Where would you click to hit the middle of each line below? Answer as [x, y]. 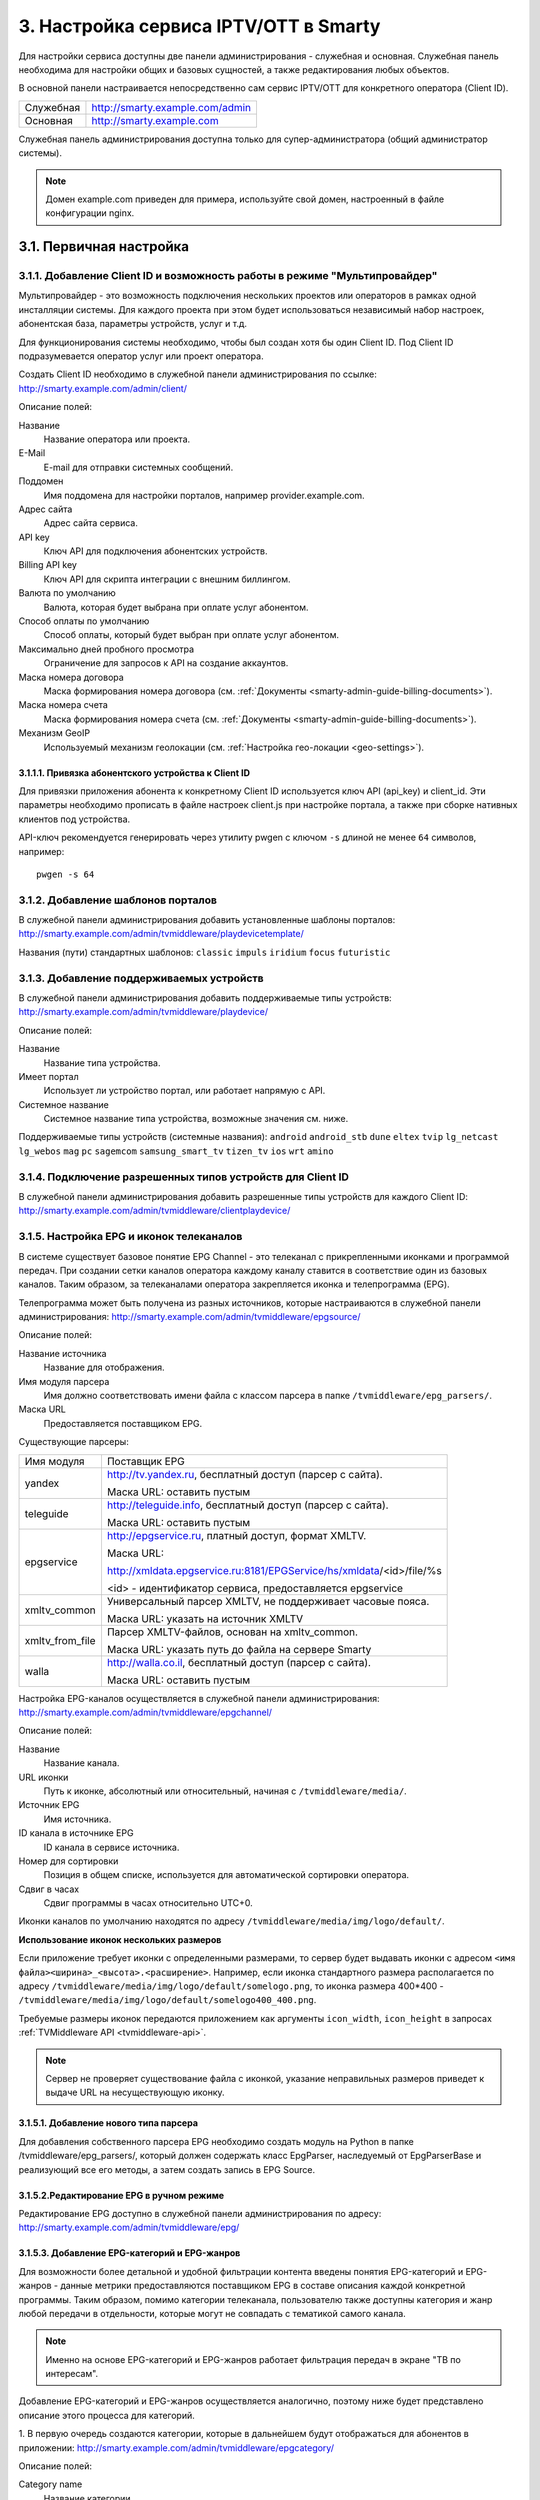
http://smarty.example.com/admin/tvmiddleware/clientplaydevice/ [154, 1211]
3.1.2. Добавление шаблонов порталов [117, 900]
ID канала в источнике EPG [76, 1833]
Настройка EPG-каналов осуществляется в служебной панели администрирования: [199, 1698]
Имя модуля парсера [64, 1381]
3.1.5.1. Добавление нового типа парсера [108, 2123]
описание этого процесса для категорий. [106, 2415]
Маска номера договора [71, 677]
